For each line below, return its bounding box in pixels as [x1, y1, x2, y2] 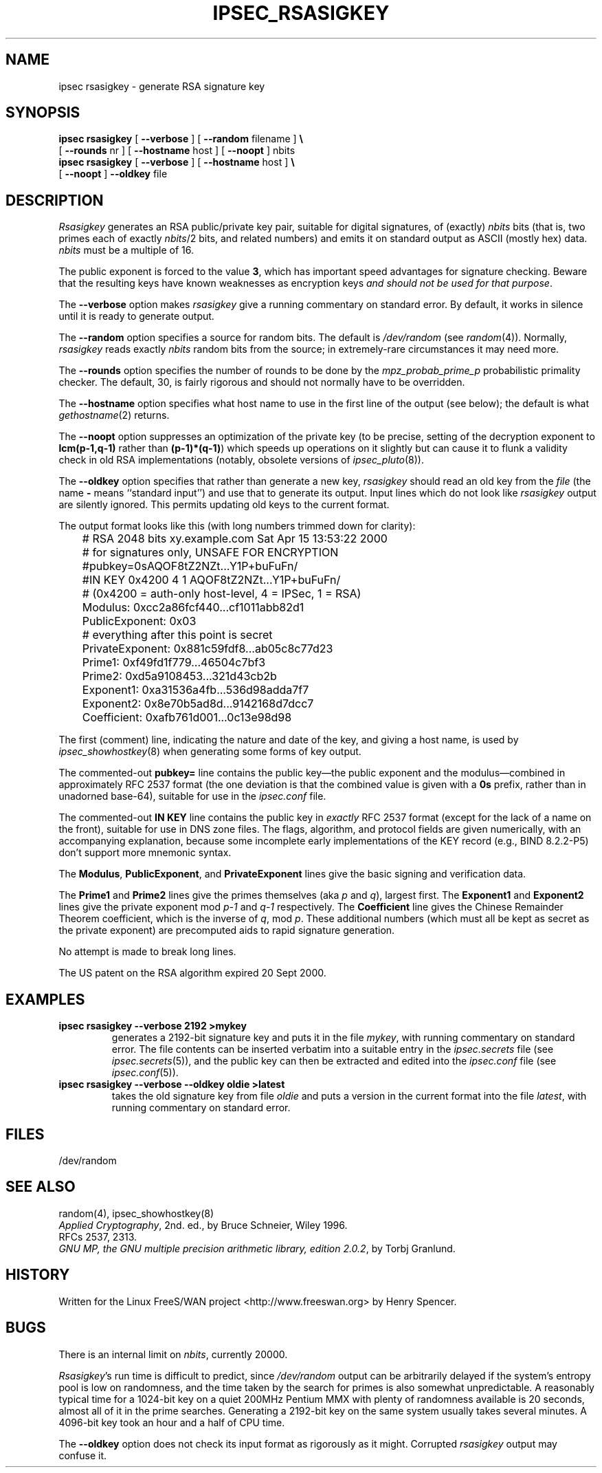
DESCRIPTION [5, 191, 104, 209]
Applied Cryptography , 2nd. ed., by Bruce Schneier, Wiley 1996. [58, 1219, 348, 1231]
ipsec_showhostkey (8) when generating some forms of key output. [58, 745, 361, 758]
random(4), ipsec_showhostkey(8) [58, 1207, 214, 1219]
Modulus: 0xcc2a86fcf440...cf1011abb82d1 [82, 600, 304, 615]
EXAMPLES [5, 990, 85, 1008]
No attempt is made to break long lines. [58, 946, 236, 958]
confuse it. [58, 1449, 107, 1461]
